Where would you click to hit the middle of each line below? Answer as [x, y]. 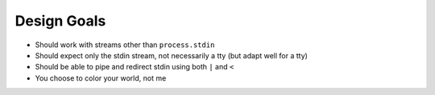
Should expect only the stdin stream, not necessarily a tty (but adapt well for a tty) [171, 55]
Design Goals [60, 21]
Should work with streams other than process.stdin [125, 45]
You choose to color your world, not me [101, 78]
